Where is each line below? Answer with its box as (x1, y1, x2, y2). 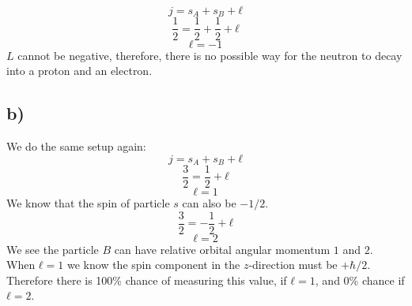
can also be (182, 195, 236, 211)
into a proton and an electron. (6, 62, 153, 79)
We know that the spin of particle (6, 195, 170, 211)
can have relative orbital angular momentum (114, 241, 331, 257)
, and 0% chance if (315, 271, 405, 288)
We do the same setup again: (6, 137, 146, 154)
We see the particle (6, 241, 99, 257)
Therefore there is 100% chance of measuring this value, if (6, 271, 287, 288)
